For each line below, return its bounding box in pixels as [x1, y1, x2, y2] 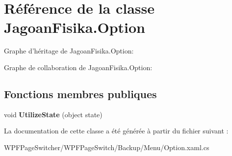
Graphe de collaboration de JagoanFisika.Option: [4, 62, 153, 72]
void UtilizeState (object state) [4, 109, 103, 119]
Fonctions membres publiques [4, 86, 157, 101]
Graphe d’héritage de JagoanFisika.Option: [4, 46, 134, 56]
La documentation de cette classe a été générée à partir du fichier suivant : [4, 126, 229, 136]
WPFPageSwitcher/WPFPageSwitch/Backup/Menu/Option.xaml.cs [4, 142, 209, 152]
